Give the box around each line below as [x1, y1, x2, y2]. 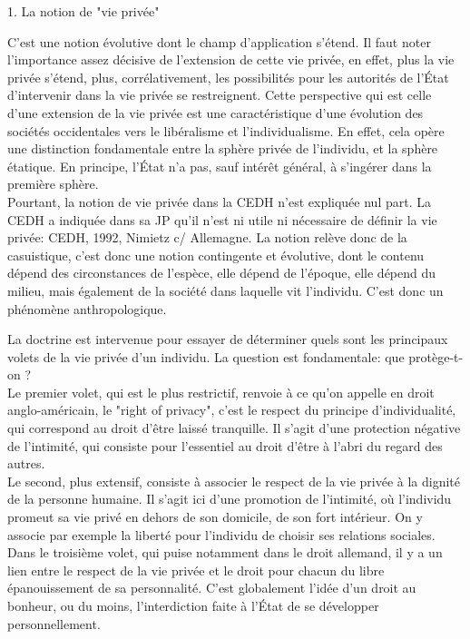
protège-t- [408, 347, 464, 366]
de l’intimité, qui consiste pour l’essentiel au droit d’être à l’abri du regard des [7, 436, 443, 455]
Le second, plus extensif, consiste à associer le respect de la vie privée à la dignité [7, 471, 461, 490]
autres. [7, 454, 45, 473]
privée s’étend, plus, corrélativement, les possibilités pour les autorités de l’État [7, 67, 449, 86]
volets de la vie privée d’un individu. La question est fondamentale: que [7, 347, 405, 366]
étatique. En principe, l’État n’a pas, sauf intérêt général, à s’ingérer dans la [7, 156, 432, 175]
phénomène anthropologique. [7, 299, 167, 318]
